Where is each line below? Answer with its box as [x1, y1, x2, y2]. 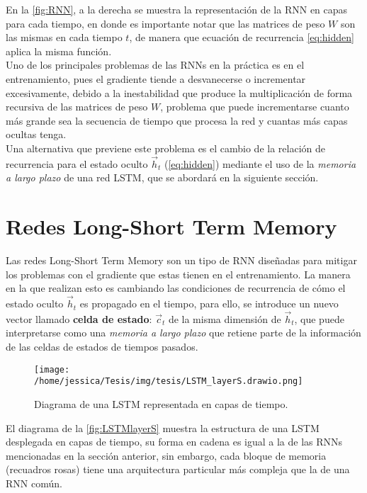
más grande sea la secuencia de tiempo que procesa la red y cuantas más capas [6, 113, 348, 127]
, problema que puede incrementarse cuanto [160, 99, 349, 114]
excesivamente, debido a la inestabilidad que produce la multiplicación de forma [6, 85, 353, 100]
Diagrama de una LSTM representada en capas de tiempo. [34, 396, 288, 411]
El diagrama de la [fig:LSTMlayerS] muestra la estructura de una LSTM [6, 420, 320, 435]
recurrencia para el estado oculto [6, 156, 148, 171]
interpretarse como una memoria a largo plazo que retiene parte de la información [6, 325, 361, 340]
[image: [34, 364, 70, 375]
